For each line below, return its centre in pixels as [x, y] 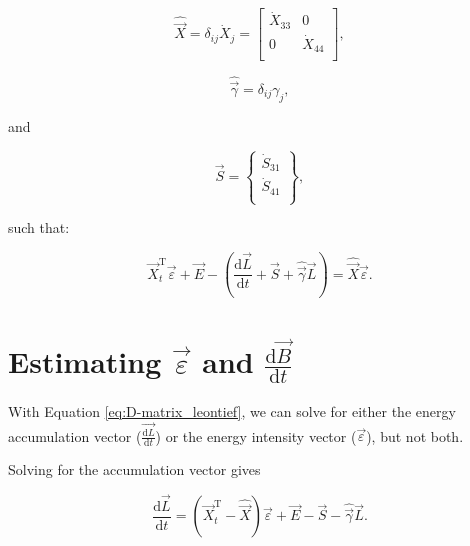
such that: [39, 227]
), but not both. [415, 435]
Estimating [85, 361]
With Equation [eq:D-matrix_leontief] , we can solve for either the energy [232, 410]
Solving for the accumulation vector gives [134, 469]
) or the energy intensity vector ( [256, 435]
